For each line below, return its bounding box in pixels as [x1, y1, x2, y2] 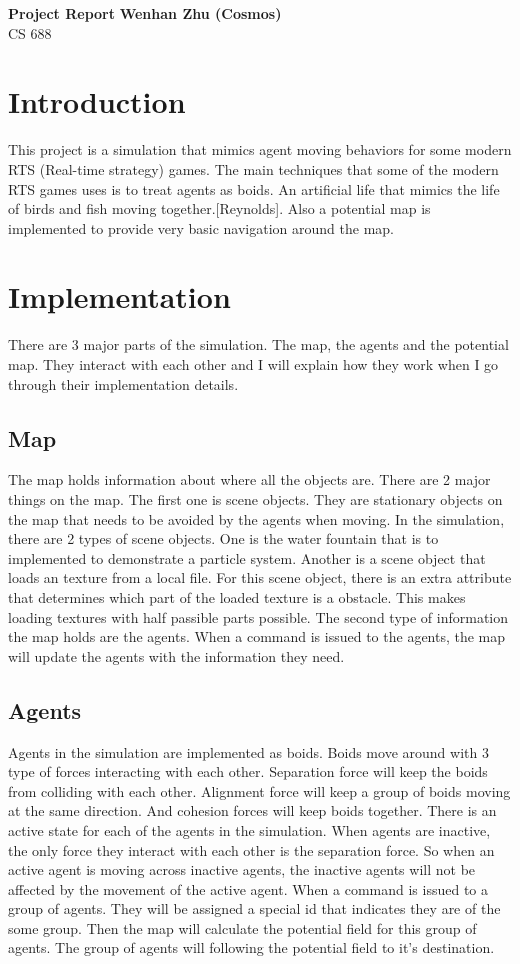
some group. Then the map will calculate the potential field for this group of [8, 917, 477, 938]
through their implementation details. [8, 373, 239, 394]
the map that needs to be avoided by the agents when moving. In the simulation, [8, 508, 505, 529]
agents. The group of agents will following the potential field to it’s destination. [8, 937, 495, 958]
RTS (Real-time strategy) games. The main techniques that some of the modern [8, 158, 499, 179]
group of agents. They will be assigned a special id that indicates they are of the [8, 898, 501, 919]
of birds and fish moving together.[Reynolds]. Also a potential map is [8, 198, 431, 219]
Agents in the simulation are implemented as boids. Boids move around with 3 [8, 741, 489, 762]
